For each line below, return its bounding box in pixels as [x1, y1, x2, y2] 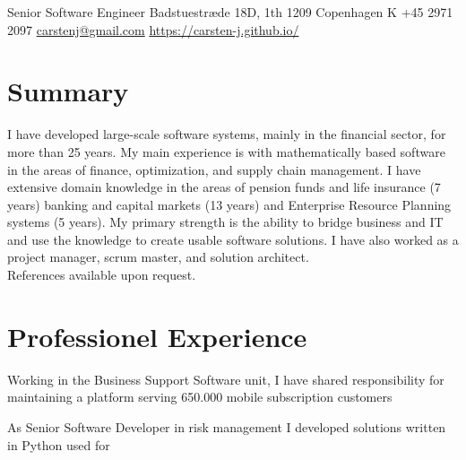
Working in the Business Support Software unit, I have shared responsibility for [7, 369, 444, 388]
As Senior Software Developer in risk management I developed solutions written [7, 417, 446, 436]
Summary [7, 73, 129, 109]
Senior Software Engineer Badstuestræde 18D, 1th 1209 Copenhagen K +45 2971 [7, 3, 453, 21]
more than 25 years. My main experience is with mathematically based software [7, 142, 445, 161]
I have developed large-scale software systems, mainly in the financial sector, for [7, 125, 446, 143]
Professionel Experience [7, 317, 307, 354]
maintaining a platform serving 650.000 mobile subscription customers [7, 387, 393, 406]
